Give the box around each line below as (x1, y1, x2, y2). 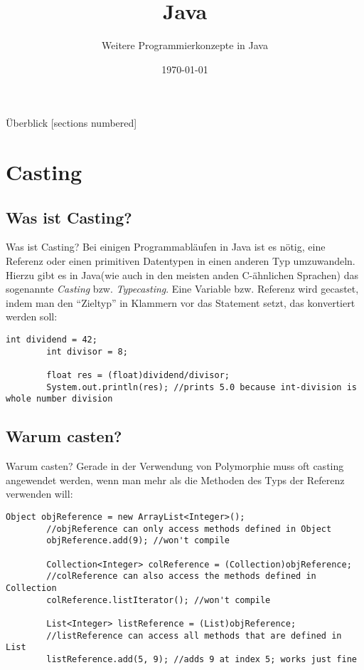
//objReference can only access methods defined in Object (46, 523, 332, 534)
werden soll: (6, 309, 58, 324)
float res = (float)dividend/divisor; (46, 370, 230, 381)
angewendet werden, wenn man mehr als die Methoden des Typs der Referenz (6, 472, 345, 487)
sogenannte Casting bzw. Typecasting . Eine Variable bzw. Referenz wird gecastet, (6, 281, 359, 296)
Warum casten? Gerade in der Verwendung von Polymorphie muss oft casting (6, 459, 344, 473)
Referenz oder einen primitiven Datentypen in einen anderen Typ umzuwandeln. (6, 253, 355, 268)
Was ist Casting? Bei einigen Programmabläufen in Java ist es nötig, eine (6, 239, 326, 254)
